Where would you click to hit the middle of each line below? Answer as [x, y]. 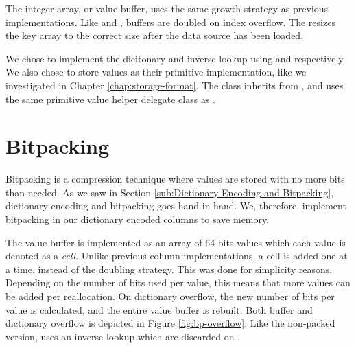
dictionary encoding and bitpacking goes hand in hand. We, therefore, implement [176, 206]
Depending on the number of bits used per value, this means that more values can [178, 282]
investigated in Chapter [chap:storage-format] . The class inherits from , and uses [175, 85]
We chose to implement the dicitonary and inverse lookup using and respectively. [176, 58]
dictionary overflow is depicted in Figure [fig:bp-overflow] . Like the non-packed [170, 323]
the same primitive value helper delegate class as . [110, 98]
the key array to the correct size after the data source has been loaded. [155, 35]
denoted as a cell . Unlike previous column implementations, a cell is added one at [177, 256]
